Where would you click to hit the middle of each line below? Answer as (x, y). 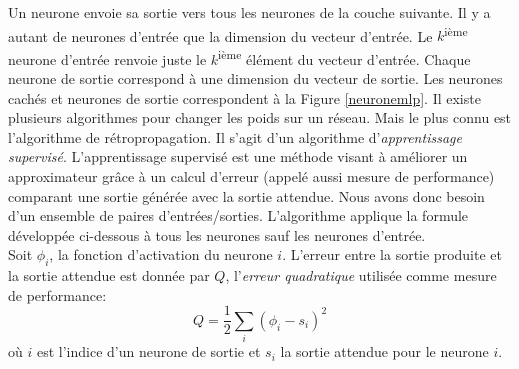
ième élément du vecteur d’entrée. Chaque (344, 57)
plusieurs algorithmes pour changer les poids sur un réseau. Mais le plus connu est (260, 117)
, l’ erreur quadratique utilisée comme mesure (361, 275)
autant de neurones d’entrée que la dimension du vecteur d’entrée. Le (220, 35)
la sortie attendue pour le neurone (384, 351)
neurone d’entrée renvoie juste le (107, 58)
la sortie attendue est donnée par (109, 275)
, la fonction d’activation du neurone (161, 254)
